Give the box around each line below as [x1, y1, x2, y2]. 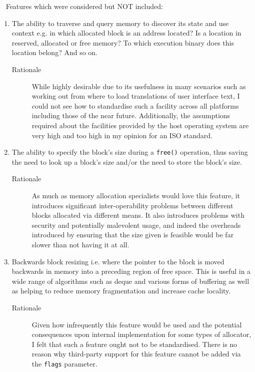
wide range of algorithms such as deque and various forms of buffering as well [11, 275, 249, 286]
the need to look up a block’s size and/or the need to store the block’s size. [11, 156, 242, 167]
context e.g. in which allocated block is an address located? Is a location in [11, 28, 241, 38]
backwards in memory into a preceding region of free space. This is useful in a [11, 266, 251, 276]
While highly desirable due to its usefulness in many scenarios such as [31, 81, 246, 91]
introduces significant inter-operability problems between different [31, 200, 233, 210]
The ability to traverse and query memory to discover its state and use [11, 18, 229, 28]
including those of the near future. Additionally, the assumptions [31, 110, 230, 121]
